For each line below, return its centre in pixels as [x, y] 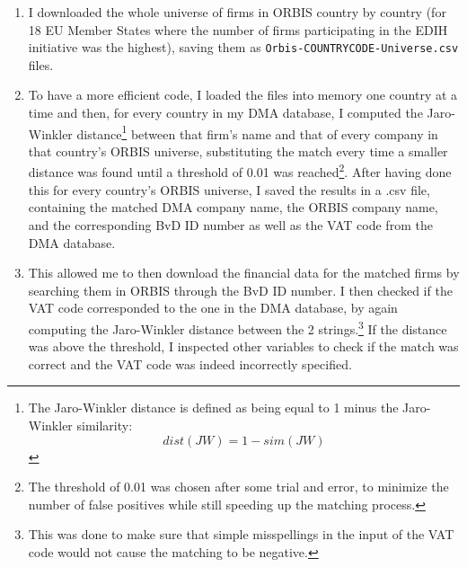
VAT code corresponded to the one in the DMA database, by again [213, 308]
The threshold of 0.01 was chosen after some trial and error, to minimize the [238, 487]
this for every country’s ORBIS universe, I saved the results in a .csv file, [229, 189]
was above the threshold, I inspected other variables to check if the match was [243, 346]
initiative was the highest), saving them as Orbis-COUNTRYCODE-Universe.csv [243, 47]
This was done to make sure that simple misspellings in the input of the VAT [241, 534]
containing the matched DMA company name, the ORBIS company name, [233, 207]
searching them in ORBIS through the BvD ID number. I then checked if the [240, 290]
